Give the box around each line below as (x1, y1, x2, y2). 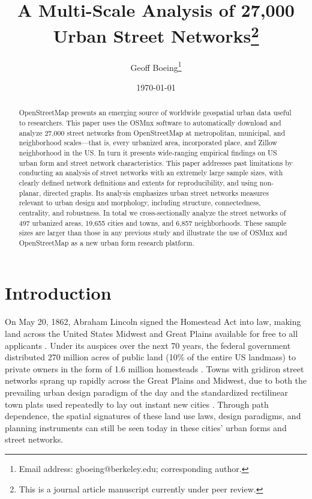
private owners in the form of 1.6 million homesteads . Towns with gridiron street (5, 362, 304, 375)
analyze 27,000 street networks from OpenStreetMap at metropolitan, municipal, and (19, 127, 286, 138)
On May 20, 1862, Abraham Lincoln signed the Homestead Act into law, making (5, 315, 301, 328)
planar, (19, 187, 41, 198)
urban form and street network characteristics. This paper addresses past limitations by (19, 157, 293, 168)
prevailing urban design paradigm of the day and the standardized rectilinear (5, 386, 288, 398)
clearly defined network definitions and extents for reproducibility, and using (19, 177, 257, 187)
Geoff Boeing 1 (130, 59, 182, 73)
